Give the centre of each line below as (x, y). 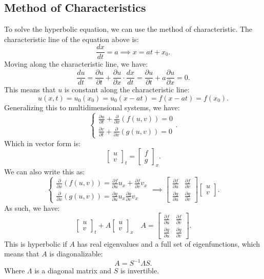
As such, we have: (32, 207)
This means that (30, 89)
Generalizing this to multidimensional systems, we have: (92, 107)
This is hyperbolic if (36, 243)
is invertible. (140, 271)
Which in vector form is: (43, 143)
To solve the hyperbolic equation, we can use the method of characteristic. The (128, 29)
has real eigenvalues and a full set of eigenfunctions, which (169, 243)
